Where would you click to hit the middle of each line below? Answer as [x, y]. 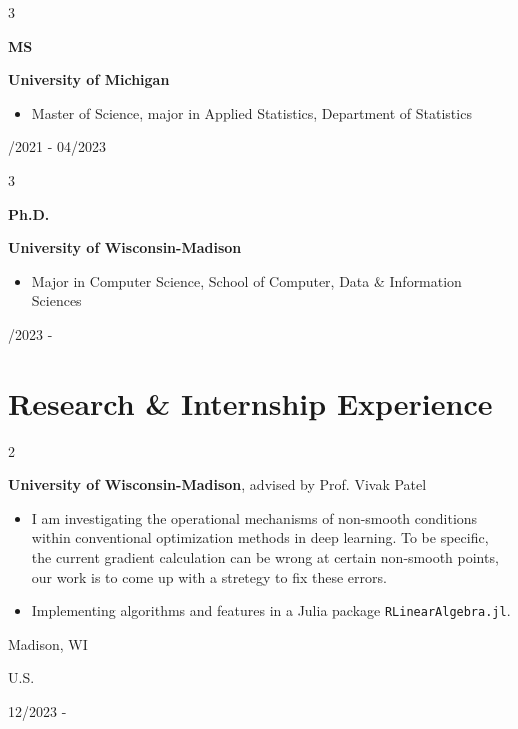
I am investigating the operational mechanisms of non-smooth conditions [254, 517]
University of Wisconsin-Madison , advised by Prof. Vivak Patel [217, 484]
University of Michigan [89, 79]
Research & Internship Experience [250, 402]
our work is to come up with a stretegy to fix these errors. [209, 576]
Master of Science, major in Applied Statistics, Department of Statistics [251, 112]
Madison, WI [48, 643]
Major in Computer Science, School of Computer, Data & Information [246, 280]
